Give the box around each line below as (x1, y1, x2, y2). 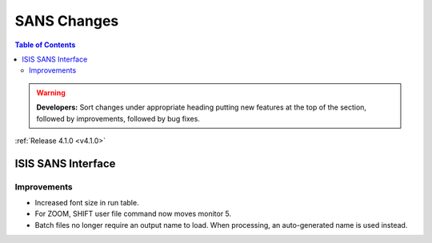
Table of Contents (14, 40, 76, 50)
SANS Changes (14, 12, 119, 30)
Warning (36, 88, 66, 98)
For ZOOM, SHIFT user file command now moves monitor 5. (34, 209, 232, 219)
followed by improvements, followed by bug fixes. (36, 114, 200, 123)
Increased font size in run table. (34, 198, 139, 208)
